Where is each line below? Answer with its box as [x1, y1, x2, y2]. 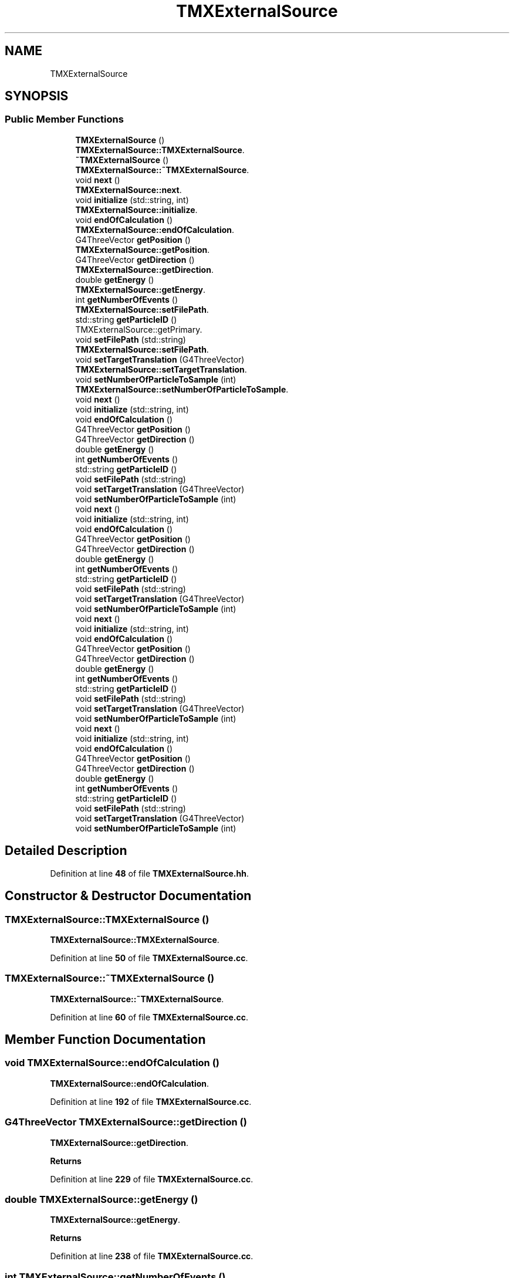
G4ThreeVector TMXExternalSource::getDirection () [5, 1116, 247, 1128]
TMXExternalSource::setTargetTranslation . [75, 364, 247, 374]
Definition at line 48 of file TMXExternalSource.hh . [50, 868, 249, 878]
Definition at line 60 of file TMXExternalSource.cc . [50, 1012, 248, 1022]
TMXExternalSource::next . [75, 184, 182, 195]
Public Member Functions [5, 113, 124, 126]
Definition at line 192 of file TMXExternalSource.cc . [50, 1096, 252, 1107]
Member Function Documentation [5, 1032, 206, 1047]
